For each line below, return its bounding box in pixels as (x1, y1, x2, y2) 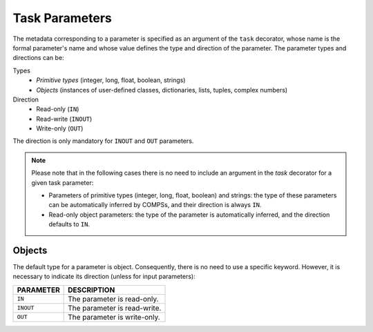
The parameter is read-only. (68, 294, 159, 304)
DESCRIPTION (68, 285, 115, 295)
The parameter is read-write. (68, 303, 162, 313)
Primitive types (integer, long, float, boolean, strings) (36, 76, 186, 84)
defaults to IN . (48, 220, 90, 228)
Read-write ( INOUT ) (36, 115, 93, 123)
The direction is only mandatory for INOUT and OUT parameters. (12, 137, 194, 145)
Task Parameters (12, 10, 112, 26)
